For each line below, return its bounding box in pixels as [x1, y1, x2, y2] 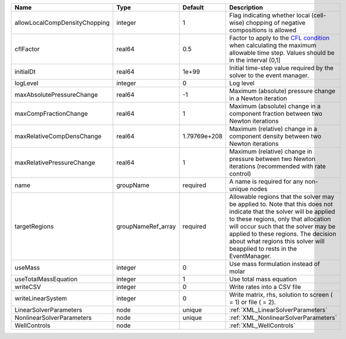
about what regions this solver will [229, 237, 325, 245]
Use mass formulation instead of [229, 260, 320, 268]
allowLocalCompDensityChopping [14, 18, 110, 27]
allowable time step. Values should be [229, 49, 335, 56]
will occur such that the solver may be [229, 223, 336, 230]
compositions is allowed [229, 26, 297, 34]
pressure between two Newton [229, 155, 316, 163]
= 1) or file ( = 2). [229, 298, 276, 306]
